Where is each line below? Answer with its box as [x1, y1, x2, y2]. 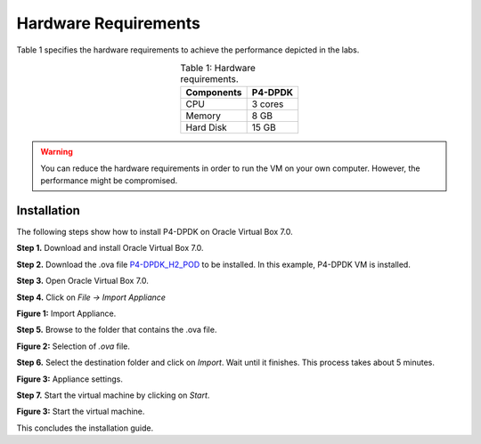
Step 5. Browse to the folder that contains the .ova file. [16, 325, 217, 335]
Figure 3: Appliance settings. [16, 374, 124, 384]
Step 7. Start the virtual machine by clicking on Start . [16, 390, 210, 400]
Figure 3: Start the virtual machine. [16, 406, 145, 417]
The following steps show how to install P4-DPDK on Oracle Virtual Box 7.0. [16, 227, 293, 237]
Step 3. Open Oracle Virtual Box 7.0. [16, 276, 149, 287]
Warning [40, 147, 73, 157]
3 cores [251, 98, 284, 110]
